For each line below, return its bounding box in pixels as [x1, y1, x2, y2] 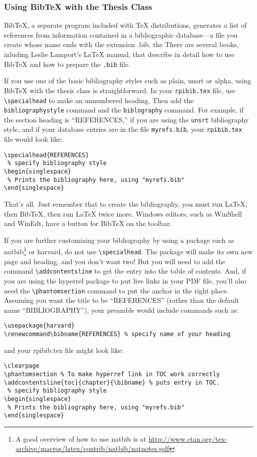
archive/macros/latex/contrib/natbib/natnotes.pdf [15, 443, 170, 454]
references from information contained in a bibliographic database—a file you [4, 29, 238, 40]
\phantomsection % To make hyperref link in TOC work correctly [4, 370, 220, 378]
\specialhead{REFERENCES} [4, 151, 89, 159]
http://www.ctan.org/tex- [148, 433, 227, 444]
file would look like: [4, 134, 63, 144]
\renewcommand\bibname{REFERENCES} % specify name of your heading [4, 331, 231, 338]
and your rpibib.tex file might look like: [4, 344, 124, 355]
